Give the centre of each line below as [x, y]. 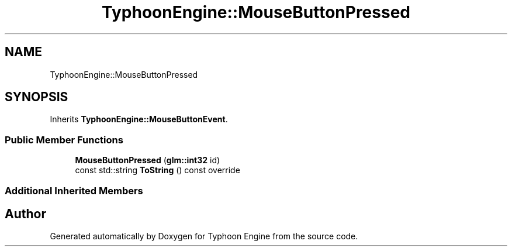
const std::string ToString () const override [158, 170]
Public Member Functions [64, 140]
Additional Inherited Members [74, 190]
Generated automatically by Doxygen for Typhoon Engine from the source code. [204, 236]
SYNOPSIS [37, 97]
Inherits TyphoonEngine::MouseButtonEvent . [139, 119]
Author [25, 214]
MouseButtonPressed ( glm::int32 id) [148, 160]
